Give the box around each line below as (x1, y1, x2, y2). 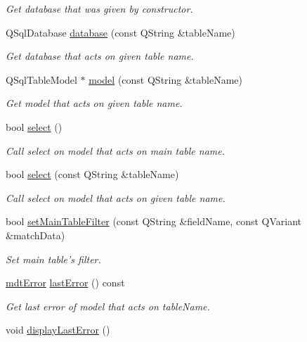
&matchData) (6, 227, 65, 242)
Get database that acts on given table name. (6, 49, 194, 63)
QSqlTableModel (6, 72, 77, 87)
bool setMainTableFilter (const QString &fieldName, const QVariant (6, 214, 301, 229)
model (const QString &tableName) (89, 72, 242, 87)
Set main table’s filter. (6, 251, 101, 266)
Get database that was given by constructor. (6, 1, 193, 15)
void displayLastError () (6, 322, 110, 337)
